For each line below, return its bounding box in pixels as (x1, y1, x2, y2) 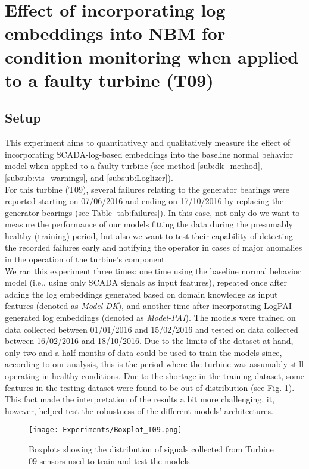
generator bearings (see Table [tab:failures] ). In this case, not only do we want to (5, 206, 300, 218)
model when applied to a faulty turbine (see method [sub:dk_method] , (5, 160, 263, 172)
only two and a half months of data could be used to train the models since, (5, 346, 282, 358)
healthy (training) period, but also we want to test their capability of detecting (5, 229, 294, 242)
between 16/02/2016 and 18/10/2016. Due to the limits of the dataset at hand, (5, 334, 294, 347)
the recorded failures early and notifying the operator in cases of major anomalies (5, 241, 302, 254)
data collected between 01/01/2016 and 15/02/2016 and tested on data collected (5, 323, 298, 335)
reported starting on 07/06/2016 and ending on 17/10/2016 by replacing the (5, 195, 284, 207)
